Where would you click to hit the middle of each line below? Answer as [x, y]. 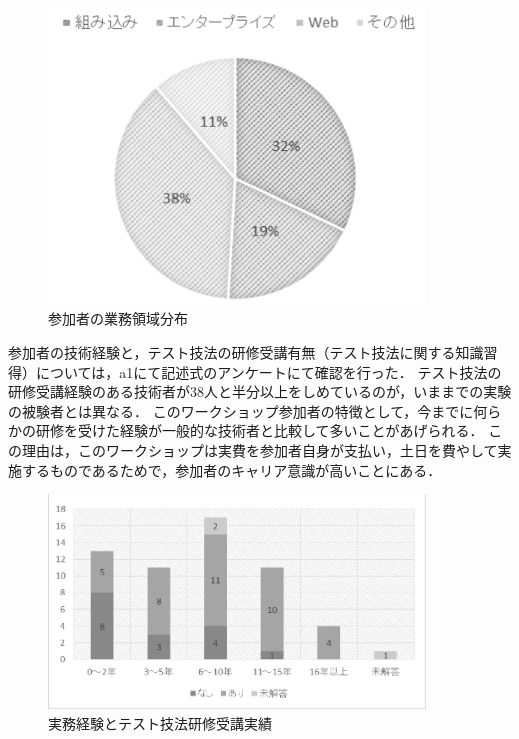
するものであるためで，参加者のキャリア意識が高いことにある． [231, 469]
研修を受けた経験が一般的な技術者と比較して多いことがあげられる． [259, 430]
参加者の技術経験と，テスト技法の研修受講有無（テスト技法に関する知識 [246, 351]
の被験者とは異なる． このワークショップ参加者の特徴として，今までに [241, 410]
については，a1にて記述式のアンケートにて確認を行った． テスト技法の [268, 371]
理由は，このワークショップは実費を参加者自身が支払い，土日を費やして [259, 449]
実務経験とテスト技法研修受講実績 [160, 722]
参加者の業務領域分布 [118, 318]
